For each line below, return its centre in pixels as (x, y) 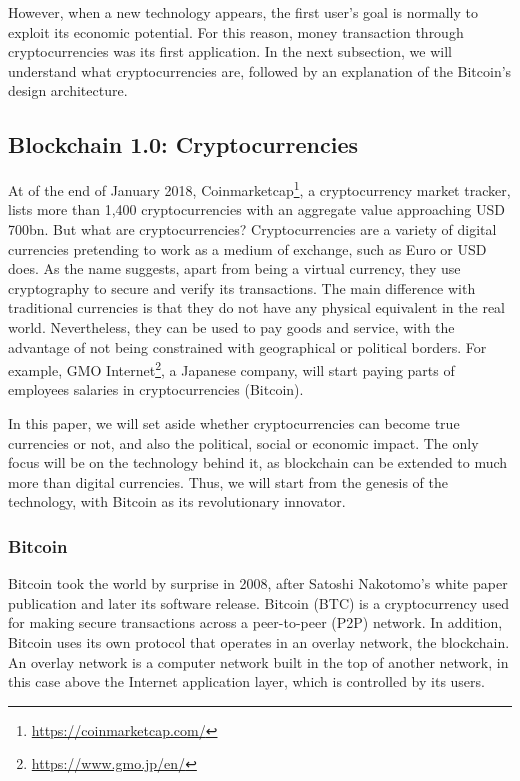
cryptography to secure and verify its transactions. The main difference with (242, 287)
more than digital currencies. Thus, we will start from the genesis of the (228, 481)
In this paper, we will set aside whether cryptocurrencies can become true (234, 423)
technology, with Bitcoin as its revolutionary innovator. (177, 501)
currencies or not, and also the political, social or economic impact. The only (243, 442)
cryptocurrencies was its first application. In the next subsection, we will (230, 51)
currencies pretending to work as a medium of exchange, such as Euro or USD (247, 248)
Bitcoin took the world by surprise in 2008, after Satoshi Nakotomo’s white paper (258, 583)
